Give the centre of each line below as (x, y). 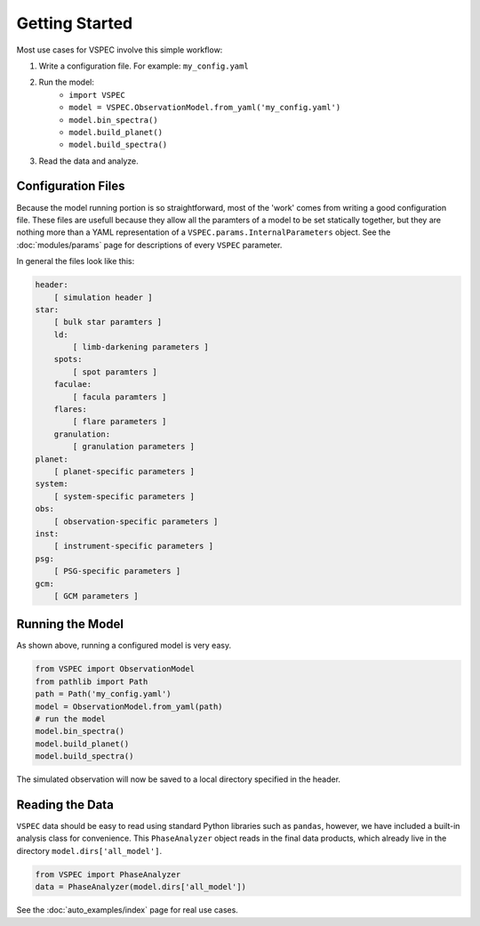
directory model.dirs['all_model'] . (89, 850)
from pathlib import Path (92, 681)
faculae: (73, 384)
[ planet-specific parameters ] (124, 471)
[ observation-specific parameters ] (136, 521)
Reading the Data (65, 805)
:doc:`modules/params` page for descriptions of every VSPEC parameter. (149, 245)
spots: (68, 359)
